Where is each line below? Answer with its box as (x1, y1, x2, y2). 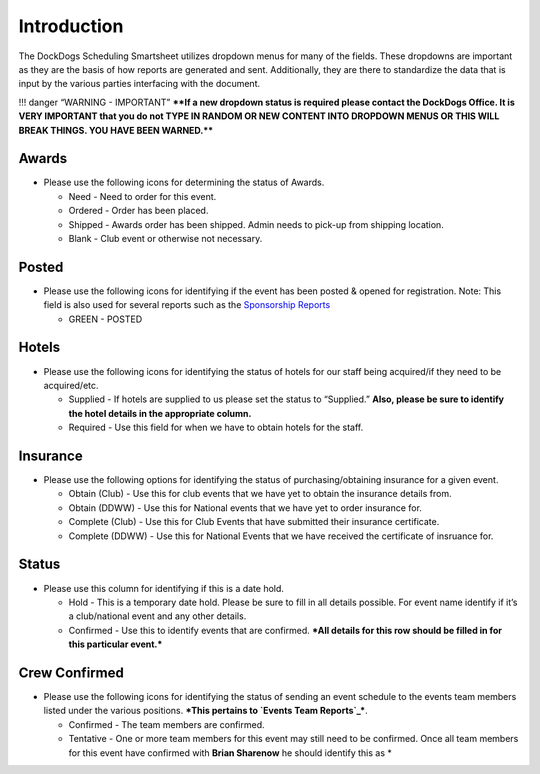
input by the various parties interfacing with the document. (18, 78, 260, 90)
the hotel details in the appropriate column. (68, 407, 252, 419)
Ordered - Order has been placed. (68, 205, 209, 217)
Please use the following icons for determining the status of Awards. (43, 176, 325, 189)
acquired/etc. (43, 379, 99, 391)
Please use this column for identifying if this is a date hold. (43, 582, 285, 594)
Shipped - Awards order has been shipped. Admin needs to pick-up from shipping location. (68, 218, 444, 230)
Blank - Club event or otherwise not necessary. (68, 232, 263, 244)
